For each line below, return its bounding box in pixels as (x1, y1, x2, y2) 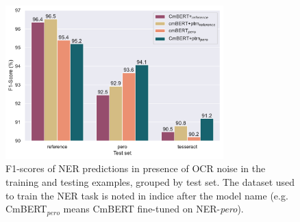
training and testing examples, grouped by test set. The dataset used (5, 175, 295, 189)
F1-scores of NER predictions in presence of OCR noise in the (5, 161, 266, 176)
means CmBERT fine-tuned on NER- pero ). (63, 202, 244, 216)
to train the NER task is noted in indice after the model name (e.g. (5, 188, 288, 202)
